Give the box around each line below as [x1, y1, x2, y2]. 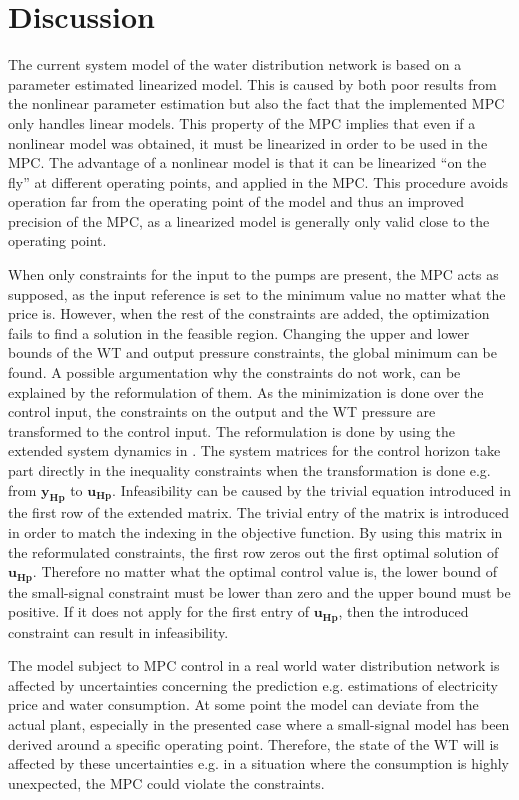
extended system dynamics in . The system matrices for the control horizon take [8, 440, 501, 461]
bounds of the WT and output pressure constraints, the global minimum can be [8, 342, 497, 363]
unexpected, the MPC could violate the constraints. [8, 772, 325, 793]
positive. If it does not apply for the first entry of [8, 601, 309, 622]
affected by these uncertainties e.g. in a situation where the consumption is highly [8, 753, 509, 774]
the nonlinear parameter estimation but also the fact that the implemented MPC [8, 93, 505, 114]
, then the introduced [338, 601, 469, 622]
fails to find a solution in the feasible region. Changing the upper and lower [8, 322, 470, 343]
